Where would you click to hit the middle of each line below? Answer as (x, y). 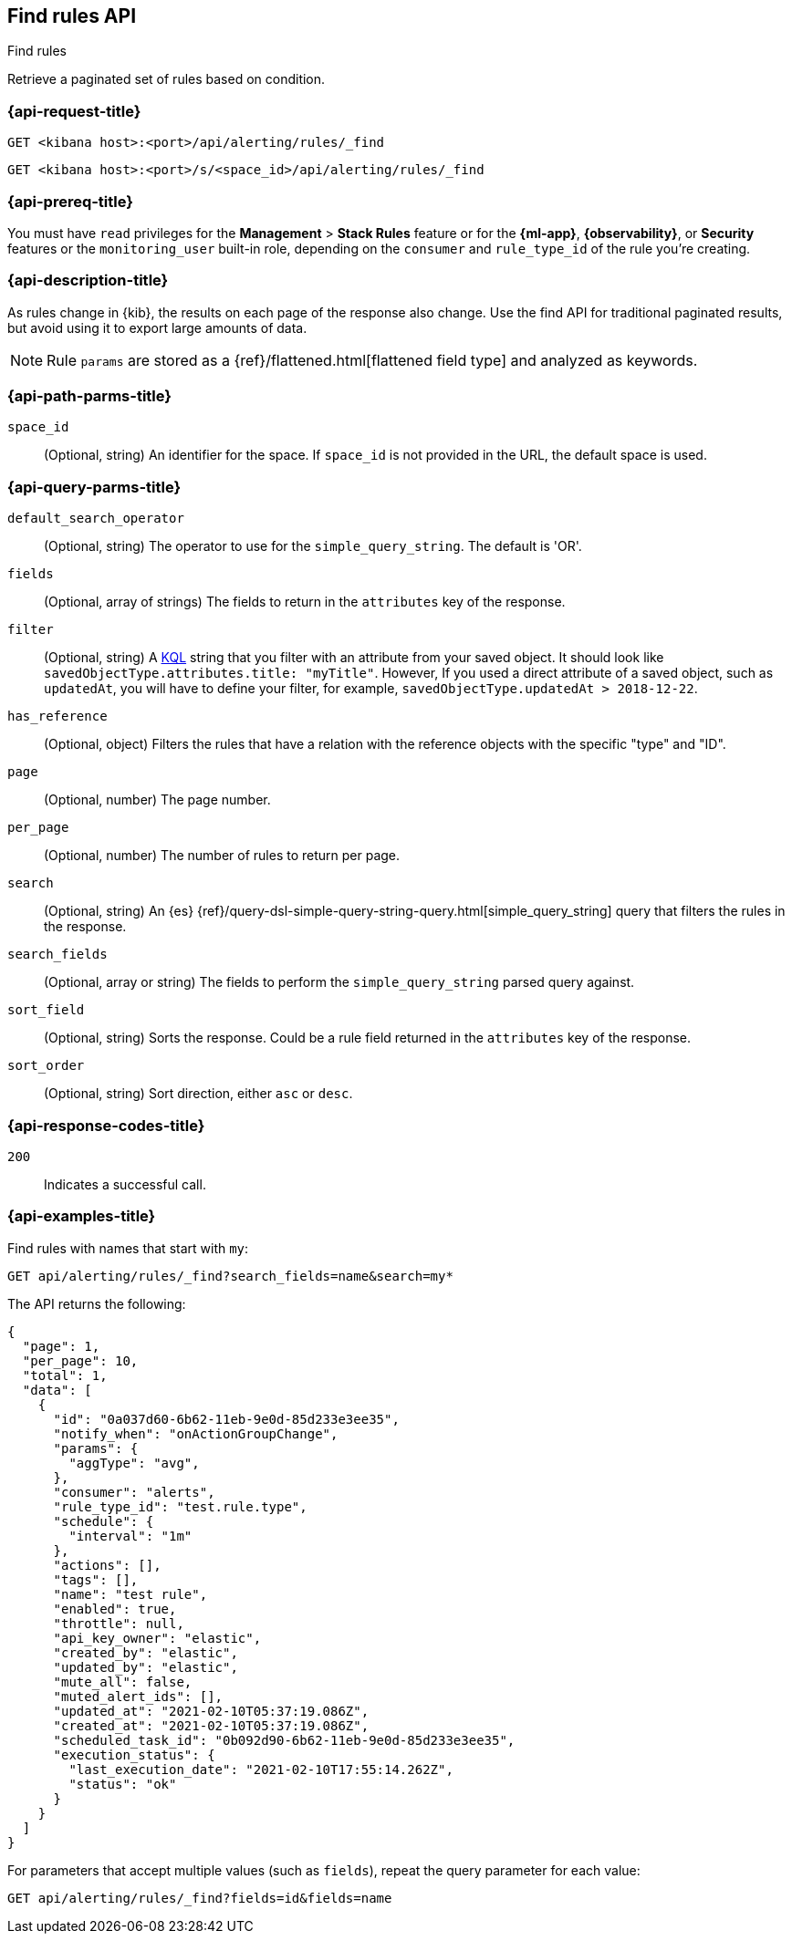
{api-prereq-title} (70, 201)
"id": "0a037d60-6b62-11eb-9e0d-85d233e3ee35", (226, 1419)
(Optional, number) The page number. (157, 800)
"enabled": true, (115, 1609)
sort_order (46, 1066)
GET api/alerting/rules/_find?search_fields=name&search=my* (230, 1276)
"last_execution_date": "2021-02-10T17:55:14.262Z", (261, 1769)
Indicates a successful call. (125, 1184)
